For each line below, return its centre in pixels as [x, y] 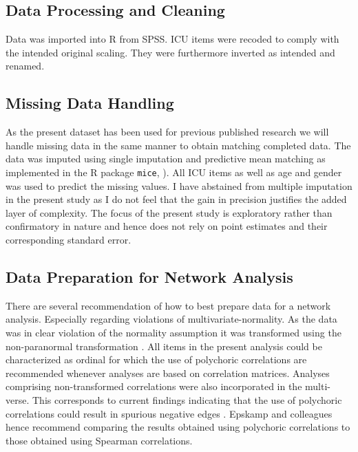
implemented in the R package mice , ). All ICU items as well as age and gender [174, 172]
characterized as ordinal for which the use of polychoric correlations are [156, 359]
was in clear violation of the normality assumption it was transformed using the [173, 332]
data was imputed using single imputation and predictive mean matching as [166, 159]
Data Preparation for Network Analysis [149, 276]
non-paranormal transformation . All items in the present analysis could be [164, 346]
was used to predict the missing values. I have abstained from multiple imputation [179, 185]
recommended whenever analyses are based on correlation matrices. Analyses [168, 373]
